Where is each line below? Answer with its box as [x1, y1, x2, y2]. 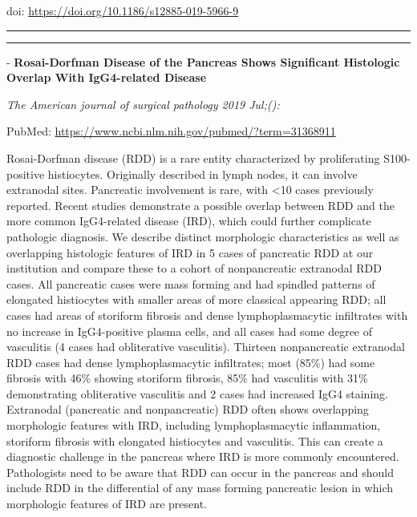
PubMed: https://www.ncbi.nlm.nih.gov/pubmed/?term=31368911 [6, 123, 336, 139]
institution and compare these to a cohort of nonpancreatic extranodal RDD [6, 260, 382, 277]
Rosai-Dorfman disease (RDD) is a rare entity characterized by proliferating [6, 149, 380, 166]
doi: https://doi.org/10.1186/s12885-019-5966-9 [6, 2, 239, 18]
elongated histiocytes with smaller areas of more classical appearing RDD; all [6, 291, 387, 308]
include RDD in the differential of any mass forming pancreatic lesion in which [6, 479, 393, 496]
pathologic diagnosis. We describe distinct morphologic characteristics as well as [6, 228, 399, 244]
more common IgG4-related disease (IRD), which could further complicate [6, 212, 371, 229]
